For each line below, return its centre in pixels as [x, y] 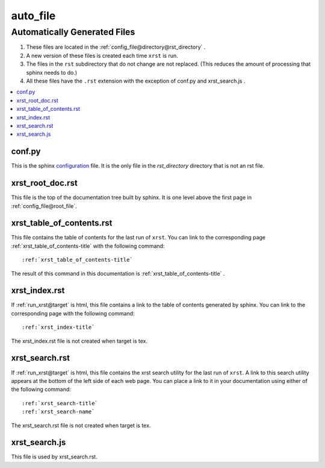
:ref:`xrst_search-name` [58, 412]
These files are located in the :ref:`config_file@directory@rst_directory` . [116, 47]
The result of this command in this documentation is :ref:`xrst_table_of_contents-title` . [118, 273]
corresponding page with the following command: [73, 313]
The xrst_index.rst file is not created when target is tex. [79, 341]
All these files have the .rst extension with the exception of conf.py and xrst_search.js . [136, 81]
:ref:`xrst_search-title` [60, 403]
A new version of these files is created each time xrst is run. [102, 55]
